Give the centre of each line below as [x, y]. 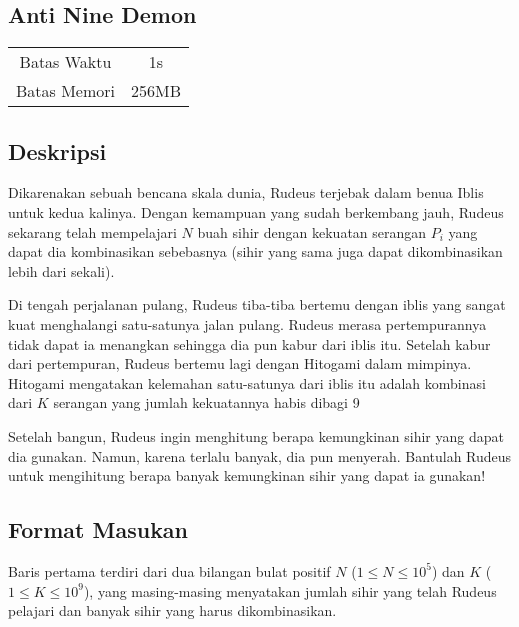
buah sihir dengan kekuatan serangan [312, 231]
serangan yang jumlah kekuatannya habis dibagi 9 [206, 402]
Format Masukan [98, 529]
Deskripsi [57, 150]
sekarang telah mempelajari [92, 231]
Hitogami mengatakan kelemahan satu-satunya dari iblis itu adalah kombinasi [247, 382]
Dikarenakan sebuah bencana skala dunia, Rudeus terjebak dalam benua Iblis [246, 192]
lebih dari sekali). [61, 270]
